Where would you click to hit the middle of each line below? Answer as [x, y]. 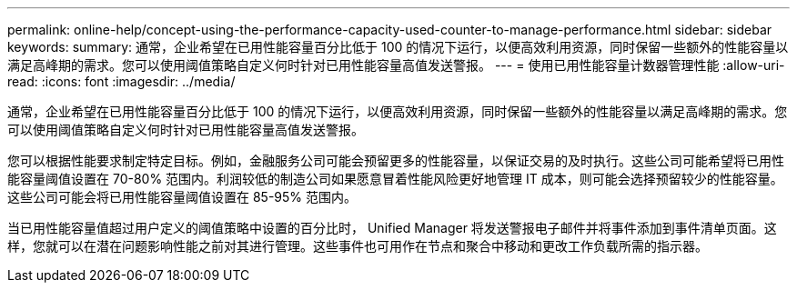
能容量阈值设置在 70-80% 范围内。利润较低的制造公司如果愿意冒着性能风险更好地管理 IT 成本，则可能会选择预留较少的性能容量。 [395, 179]
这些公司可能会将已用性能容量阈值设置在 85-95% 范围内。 [182, 197]
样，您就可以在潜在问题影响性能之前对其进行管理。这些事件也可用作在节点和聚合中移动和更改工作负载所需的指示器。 [358, 246]
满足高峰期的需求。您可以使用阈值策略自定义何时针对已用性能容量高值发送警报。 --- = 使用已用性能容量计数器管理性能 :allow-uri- [396, 65]
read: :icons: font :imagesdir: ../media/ [121, 81]
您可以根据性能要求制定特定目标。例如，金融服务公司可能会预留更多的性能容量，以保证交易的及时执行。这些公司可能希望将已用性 [396, 160]
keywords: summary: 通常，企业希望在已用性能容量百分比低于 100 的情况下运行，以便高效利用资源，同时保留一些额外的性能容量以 [398, 47]
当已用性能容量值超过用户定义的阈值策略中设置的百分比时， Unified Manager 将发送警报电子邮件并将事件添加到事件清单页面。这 [392, 228]
